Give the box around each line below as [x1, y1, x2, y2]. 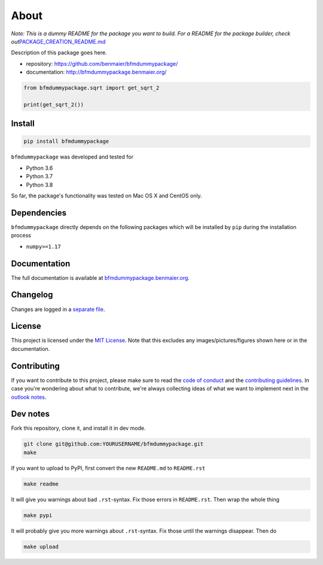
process [11, 232, 31, 239]
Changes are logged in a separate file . [11, 306, 105, 313]
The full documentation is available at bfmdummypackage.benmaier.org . [11, 274, 190, 281]
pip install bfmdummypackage [23, 138, 109, 145]
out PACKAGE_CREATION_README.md [11, 38, 106, 45]
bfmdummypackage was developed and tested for [11, 153, 134, 161]
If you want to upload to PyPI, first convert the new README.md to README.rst [11, 464, 206, 472]
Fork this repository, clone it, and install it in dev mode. [11, 424, 146, 432]
